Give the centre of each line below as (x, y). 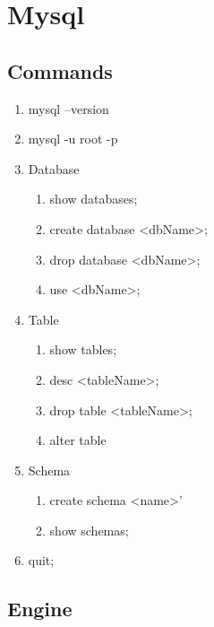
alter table (78, 440)
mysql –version (68, 108)
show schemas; (89, 530)
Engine (40, 609)
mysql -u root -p (73, 139)
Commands (60, 70)
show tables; (83, 349)
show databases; (94, 199)
